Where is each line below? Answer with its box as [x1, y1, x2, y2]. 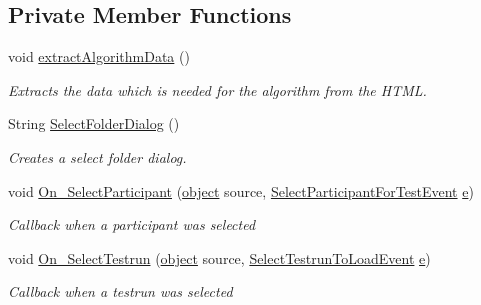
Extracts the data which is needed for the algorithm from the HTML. [8, 79, 427, 100]
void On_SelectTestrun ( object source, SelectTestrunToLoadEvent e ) [8, 247, 431, 268]
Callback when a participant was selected [8, 214, 256, 235]
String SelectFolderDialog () [8, 113, 180, 134]
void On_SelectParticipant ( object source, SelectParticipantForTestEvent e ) [8, 180, 474, 201]
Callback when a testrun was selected [8, 281, 233, 302]
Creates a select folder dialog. [8, 146, 187, 167]
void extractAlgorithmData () [8, 46, 190, 67]
